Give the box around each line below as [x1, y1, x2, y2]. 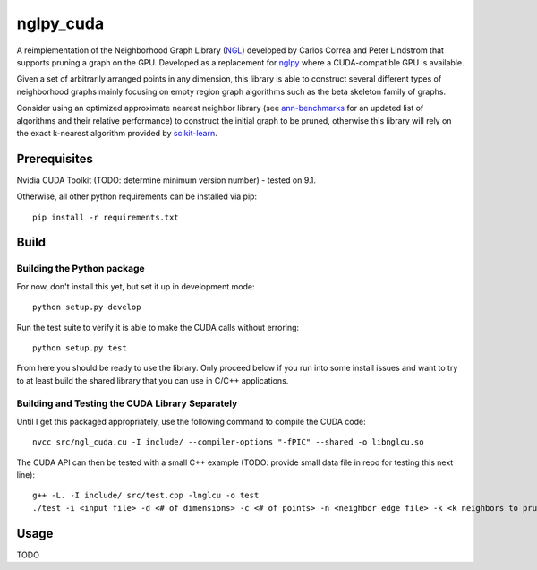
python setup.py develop [32, 302, 141, 313]
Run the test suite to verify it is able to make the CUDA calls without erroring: [16, 322, 300, 332]
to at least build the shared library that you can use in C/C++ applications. [16, 375, 289, 385]
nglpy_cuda [16, 13, 105, 33]
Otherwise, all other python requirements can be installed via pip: [16, 191, 258, 202]
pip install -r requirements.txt [32, 212, 179, 222]
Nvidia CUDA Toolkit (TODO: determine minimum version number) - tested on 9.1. [16, 175, 317, 186]
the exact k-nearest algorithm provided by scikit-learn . [16, 127, 218, 138]
